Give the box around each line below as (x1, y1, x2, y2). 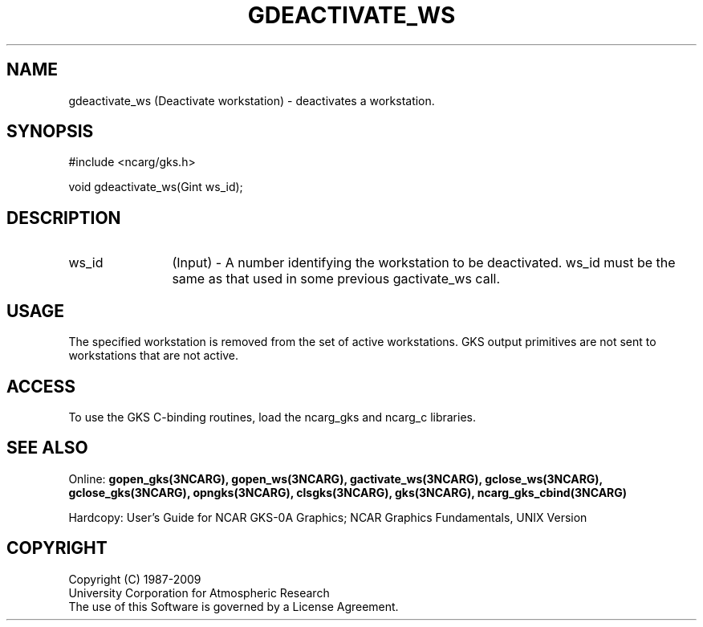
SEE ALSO (6, 438, 88, 458)
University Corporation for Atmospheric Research (68, 585, 330, 600)
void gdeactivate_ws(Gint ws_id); (68, 180, 243, 194)
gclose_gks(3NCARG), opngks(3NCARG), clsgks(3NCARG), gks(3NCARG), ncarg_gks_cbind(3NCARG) (68, 485, 628, 499)
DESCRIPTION (6, 207, 121, 228)
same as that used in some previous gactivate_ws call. (172, 271, 500, 287)
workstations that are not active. (68, 348, 239, 363)
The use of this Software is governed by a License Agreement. (68, 599, 399, 613)
